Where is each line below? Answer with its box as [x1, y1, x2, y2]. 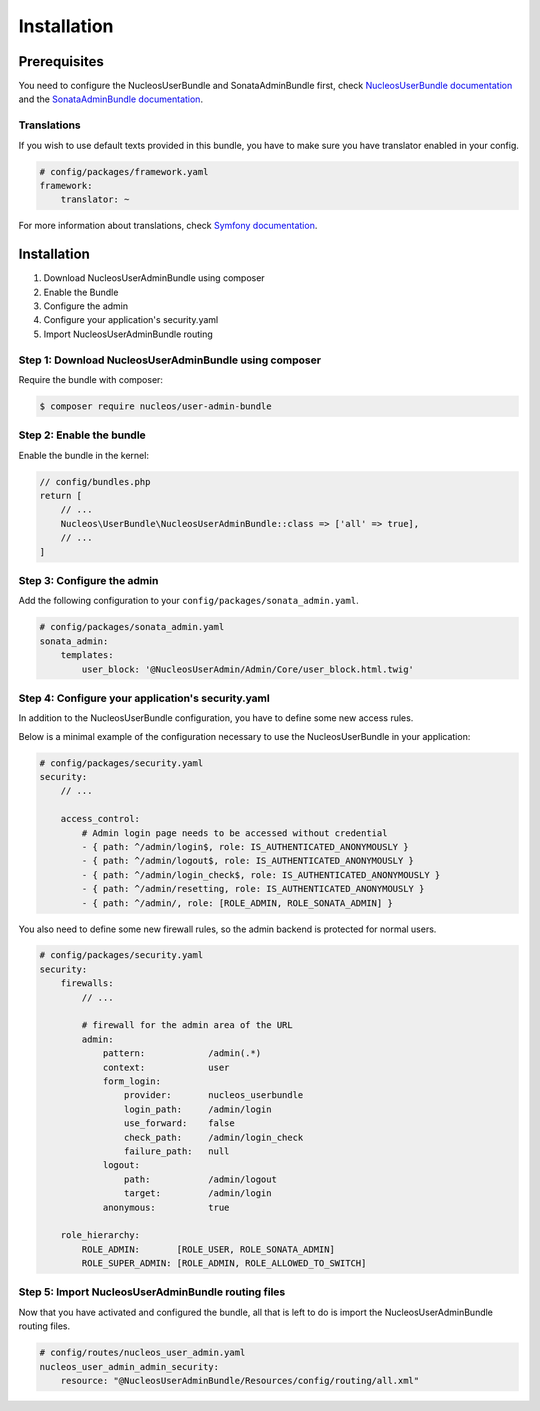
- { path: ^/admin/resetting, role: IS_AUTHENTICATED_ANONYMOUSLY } [81, 883, 425, 895]
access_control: [60, 813, 140, 825]
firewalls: [60, 978, 114, 989]
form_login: [102, 1076, 162, 1087]
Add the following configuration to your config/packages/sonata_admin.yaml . [18, 595, 359, 607]
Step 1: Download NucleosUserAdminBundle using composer [18, 353, 322, 367]
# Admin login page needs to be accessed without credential [81, 827, 388, 839]
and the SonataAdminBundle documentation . [18, 93, 204, 105]
